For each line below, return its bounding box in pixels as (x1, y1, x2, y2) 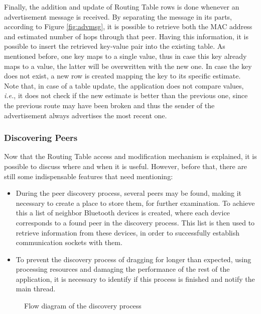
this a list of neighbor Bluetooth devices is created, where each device (16, 207, 230, 218)
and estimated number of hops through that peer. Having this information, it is (4, 31, 249, 41)
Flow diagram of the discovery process (24, 300, 142, 311)
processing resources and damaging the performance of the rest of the (16, 264, 230, 274)
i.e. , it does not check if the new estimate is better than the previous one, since (4, 90, 248, 101)
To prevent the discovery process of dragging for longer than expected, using (16, 254, 251, 264)
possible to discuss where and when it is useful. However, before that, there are (4, 161, 247, 171)
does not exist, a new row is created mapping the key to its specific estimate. (4, 70, 241, 81)
